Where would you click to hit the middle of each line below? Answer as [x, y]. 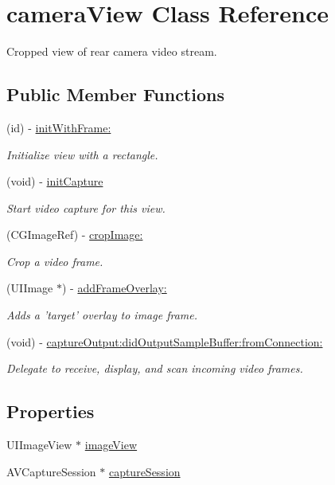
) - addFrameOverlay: [115, 288]
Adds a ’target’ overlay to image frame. [102, 315]
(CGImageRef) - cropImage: [75, 235]
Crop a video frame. [55, 261]
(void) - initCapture [55, 181]
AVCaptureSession [51, 471]
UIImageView [39, 445]
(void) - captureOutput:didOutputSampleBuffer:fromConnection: [165, 341]
